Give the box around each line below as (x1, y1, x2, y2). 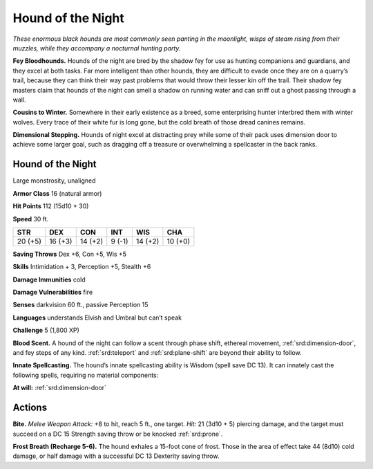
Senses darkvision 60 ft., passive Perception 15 (12, 301, 149, 309)
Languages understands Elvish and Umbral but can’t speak (12, 313, 182, 322)
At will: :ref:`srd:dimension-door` (12, 384, 107, 392)
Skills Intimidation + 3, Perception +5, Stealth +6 (12, 263, 151, 271)
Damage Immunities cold (12, 275, 86, 284)
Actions (12, 402, 48, 414)
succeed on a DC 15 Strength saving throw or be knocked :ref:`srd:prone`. (12, 430, 223, 438)
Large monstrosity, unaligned (12, 176, 96, 185)
